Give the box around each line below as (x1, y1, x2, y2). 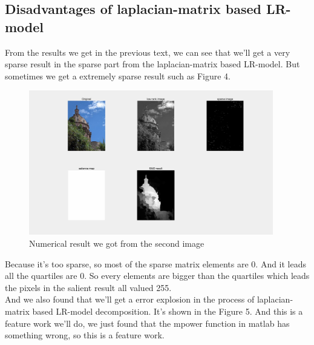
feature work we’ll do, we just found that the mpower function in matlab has (5, 317, 290, 329)
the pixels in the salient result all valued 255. (5, 281, 172, 293)
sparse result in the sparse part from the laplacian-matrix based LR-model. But (5, 58, 300, 70)
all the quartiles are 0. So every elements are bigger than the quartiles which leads (5, 269, 310, 282)
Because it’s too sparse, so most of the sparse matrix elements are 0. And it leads (5, 257, 307, 270)
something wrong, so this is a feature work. (5, 329, 165, 341)
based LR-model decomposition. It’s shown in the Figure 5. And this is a (32, 304, 303, 317)
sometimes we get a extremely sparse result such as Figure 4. (5, 69, 231, 82)
